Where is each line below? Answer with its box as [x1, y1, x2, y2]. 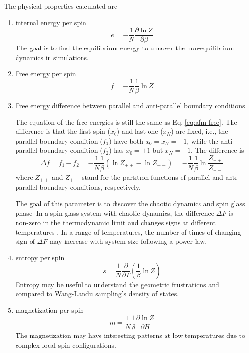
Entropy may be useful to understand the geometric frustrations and [15, 279, 219, 289]
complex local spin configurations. [15, 340, 116, 350]
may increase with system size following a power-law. [49, 236, 207, 246]
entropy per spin [15, 253, 65, 263]
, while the [187, 135, 218, 145]
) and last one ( [116, 126, 163, 136]
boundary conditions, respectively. [39, 182, 141, 192]
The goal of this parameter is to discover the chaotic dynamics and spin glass [15, 198, 245, 209]
